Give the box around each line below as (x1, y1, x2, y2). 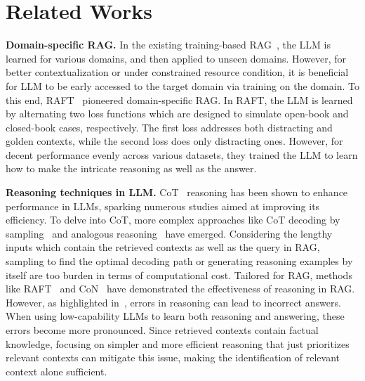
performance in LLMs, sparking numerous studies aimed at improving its (6, 198, 320, 213)
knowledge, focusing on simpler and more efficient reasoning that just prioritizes (6, 336, 350, 351)
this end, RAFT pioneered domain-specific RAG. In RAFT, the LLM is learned (6, 92, 353, 107)
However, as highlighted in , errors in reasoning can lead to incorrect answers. (6, 295, 341, 309)
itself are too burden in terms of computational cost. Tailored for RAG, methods (6, 267, 352, 282)
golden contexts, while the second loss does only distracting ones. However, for (6, 134, 343, 148)
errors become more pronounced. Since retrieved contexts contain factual (6, 323, 319, 337)
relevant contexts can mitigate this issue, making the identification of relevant (6, 350, 340, 365)
